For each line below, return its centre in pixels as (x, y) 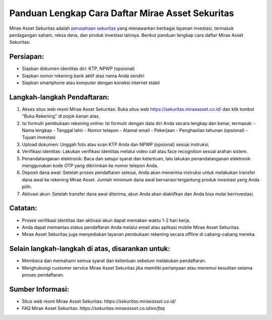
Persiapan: (27, 57)
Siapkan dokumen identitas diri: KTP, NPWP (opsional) (78, 69)
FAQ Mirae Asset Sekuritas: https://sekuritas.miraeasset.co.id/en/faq (93, 308)
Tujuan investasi (39, 137)
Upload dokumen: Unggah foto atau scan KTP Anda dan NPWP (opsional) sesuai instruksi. (116, 144)
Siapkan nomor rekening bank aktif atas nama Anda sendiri (83, 76)
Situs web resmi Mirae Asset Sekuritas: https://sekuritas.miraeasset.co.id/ (99, 301)
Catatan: (23, 208)
